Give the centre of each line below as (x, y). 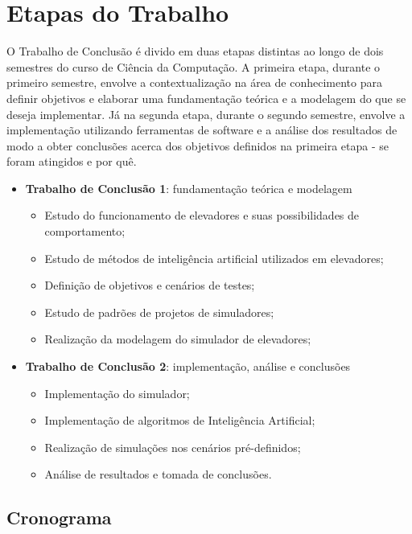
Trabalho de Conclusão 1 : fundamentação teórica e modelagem (189, 188)
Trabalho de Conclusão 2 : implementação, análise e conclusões (188, 366)
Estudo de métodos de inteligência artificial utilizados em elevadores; (214, 258)
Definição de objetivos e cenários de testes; (150, 285)
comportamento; (85, 231)
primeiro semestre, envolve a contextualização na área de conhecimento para (194, 82)
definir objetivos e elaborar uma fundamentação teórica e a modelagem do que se (206, 98)
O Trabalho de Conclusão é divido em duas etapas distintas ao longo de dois (195, 51)
